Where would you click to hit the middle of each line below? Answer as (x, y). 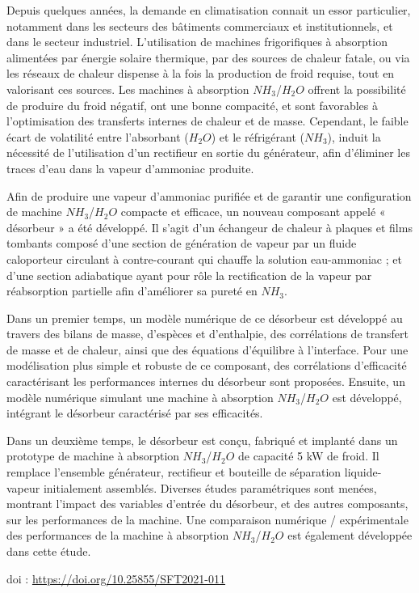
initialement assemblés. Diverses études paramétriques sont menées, (210, 487)
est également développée (350, 535)
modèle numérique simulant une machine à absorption (140, 397)
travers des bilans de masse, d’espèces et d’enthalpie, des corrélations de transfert (207, 334)
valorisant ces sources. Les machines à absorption (128, 89)
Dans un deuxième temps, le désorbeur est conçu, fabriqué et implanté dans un (202, 440)
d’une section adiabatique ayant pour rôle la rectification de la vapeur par (189, 275)
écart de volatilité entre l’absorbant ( (98, 136)
